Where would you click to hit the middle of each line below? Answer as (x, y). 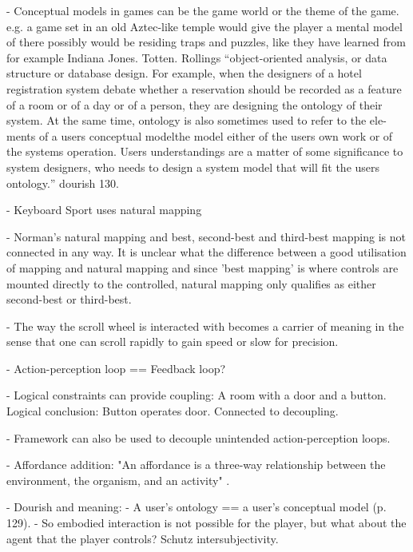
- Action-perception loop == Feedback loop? (116, 368)
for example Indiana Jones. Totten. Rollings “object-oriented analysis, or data (197, 57)
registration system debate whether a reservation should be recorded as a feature (204, 88)
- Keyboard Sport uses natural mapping (104, 210)
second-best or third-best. (69, 299)
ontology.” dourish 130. (63, 183)
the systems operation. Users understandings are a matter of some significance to (205, 151)
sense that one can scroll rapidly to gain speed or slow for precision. (173, 342)
